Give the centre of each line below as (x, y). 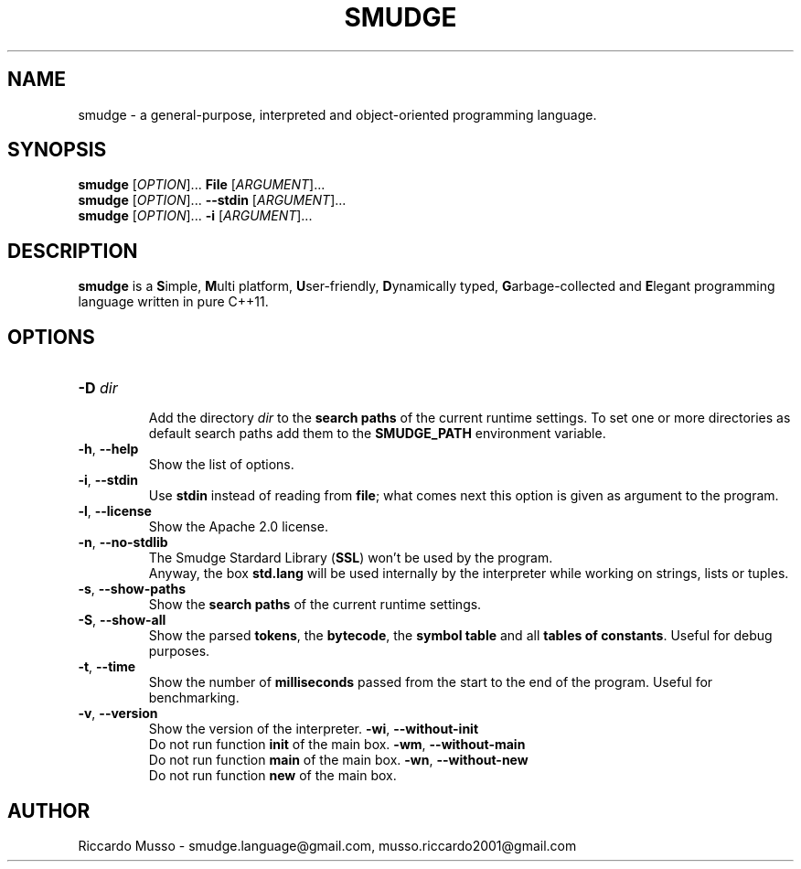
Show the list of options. (221, 465)
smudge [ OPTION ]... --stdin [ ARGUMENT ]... (212, 200)
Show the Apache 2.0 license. (238, 527)
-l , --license (115, 511)
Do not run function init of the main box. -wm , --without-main (337, 745)
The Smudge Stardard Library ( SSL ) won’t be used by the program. (351, 558)
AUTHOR (49, 810)
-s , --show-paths (132, 589)
